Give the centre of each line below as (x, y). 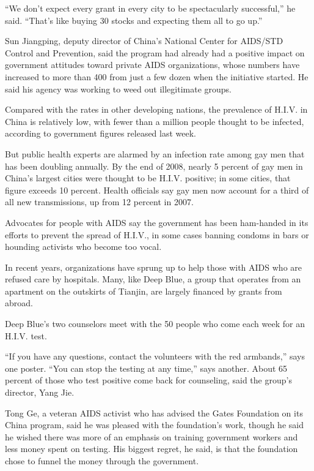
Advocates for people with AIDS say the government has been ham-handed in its (157, 222)
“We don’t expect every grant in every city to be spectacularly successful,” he (150, 8)
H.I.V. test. (26, 335)
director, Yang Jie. (40, 392)
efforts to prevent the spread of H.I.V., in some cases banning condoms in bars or (157, 234)
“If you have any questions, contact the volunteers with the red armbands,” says (155, 356)
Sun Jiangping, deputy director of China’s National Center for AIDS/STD (144, 41)
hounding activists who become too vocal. (83, 247)
